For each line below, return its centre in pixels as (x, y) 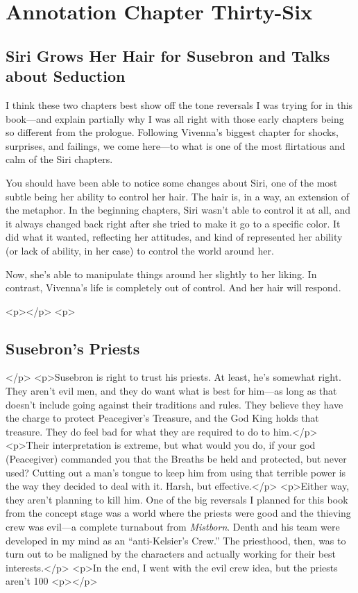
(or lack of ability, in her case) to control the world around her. (140, 250)
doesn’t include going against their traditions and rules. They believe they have (174, 404)
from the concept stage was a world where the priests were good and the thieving (178, 513)
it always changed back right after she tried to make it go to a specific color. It (173, 223)
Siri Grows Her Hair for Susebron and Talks (168, 55)
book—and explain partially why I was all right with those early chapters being (175, 118)
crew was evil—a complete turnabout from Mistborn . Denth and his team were (173, 527)
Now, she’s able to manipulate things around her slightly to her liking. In (161, 274)
